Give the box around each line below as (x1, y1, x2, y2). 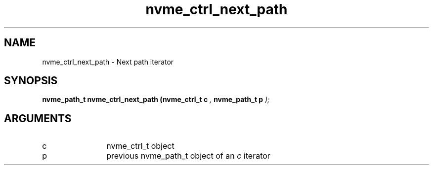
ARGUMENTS (4, 112, 72, 125)
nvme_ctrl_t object (106, 141, 174, 151)
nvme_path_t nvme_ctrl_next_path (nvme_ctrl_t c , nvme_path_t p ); (42, 95, 270, 104)
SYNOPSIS (4, 74, 58, 87)
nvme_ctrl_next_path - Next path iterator (42, 57, 174, 66)
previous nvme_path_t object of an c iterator (106, 151, 270, 161)
